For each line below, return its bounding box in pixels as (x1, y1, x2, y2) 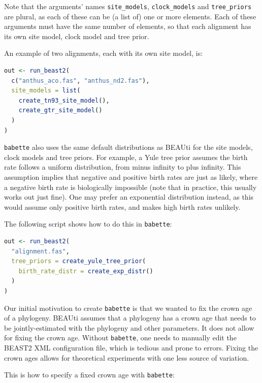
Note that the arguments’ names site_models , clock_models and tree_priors (4, 1, 252, 11)
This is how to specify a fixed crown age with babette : (4, 369, 175, 380)
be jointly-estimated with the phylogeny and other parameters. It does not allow (4, 322, 254, 333)
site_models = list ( (11, 87, 81, 94)
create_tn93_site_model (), (18, 97, 110, 104)
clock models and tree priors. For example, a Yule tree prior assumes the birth (4, 151, 248, 162)
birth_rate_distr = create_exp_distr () (18, 267, 153, 275)
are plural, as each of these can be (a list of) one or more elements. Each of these (4, 11, 256, 21)
